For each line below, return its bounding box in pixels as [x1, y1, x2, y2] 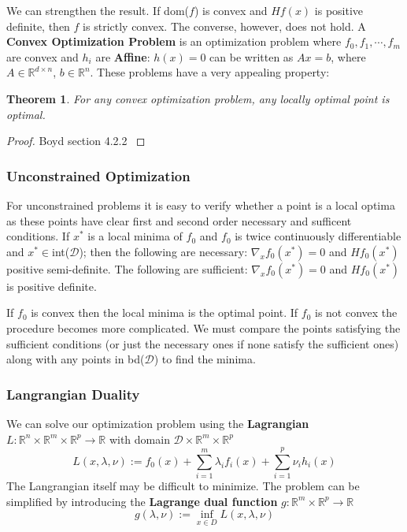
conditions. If [6, 228, 70, 244]
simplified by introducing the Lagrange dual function [6, 493, 278, 509]
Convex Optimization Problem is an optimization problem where [6, 33, 342, 50]
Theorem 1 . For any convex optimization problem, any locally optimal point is [6, 90, 390, 106]
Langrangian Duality [6, 384, 140, 404]
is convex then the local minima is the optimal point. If [31, 304, 298, 321]
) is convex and [194, 2, 268, 18]
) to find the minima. [154, 351, 256, 367]
